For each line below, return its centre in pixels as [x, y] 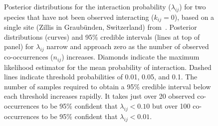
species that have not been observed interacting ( [79, 17]
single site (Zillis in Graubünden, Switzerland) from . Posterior [101, 27]
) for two [193, 6]
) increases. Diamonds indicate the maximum [130, 57]
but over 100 [171, 106]
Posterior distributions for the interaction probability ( [88, 6]
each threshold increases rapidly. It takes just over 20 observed [100, 96]
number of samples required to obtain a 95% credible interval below [108, 86]
